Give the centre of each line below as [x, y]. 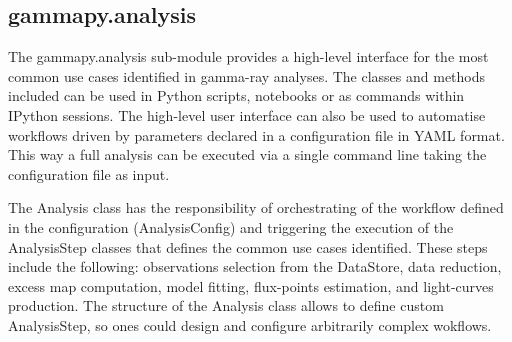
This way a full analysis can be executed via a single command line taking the [247, 154]
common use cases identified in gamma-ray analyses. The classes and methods [247, 75]
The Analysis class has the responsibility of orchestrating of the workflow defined [256, 207]
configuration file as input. [89, 173]
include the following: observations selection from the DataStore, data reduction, [255, 266]
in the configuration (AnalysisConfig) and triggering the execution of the [231, 226]
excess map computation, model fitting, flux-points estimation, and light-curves [251, 285]
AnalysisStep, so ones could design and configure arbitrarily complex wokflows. [250, 324]
